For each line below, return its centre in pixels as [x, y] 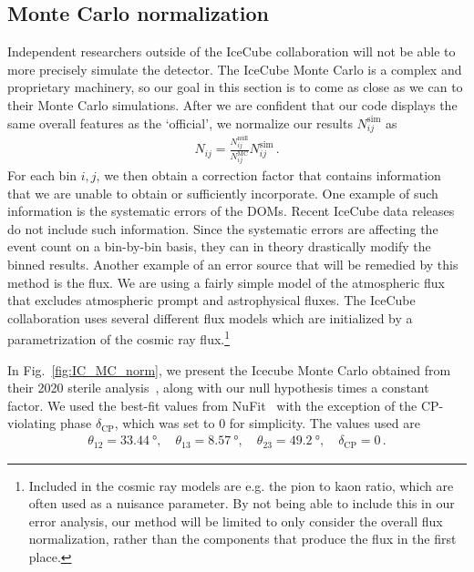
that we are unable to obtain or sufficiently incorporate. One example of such [223, 193]
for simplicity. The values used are [325, 423]
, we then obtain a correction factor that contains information [268, 175]
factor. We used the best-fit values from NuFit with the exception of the [212, 405]
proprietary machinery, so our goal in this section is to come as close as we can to [235, 87]
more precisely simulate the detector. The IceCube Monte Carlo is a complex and [235, 69]
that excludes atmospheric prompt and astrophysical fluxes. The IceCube [211, 300]
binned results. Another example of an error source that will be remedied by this [233, 265]
